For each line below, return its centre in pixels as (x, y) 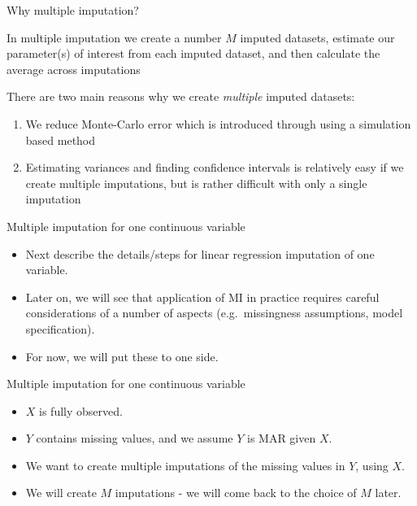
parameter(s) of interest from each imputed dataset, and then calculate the (193, 53)
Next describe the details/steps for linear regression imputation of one (200, 253)
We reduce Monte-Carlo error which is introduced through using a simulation (218, 123)
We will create (61, 493)
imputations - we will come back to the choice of (236, 493)
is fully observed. (81, 410)
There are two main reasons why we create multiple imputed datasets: (181, 96)
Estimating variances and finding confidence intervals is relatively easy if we (215, 167)
